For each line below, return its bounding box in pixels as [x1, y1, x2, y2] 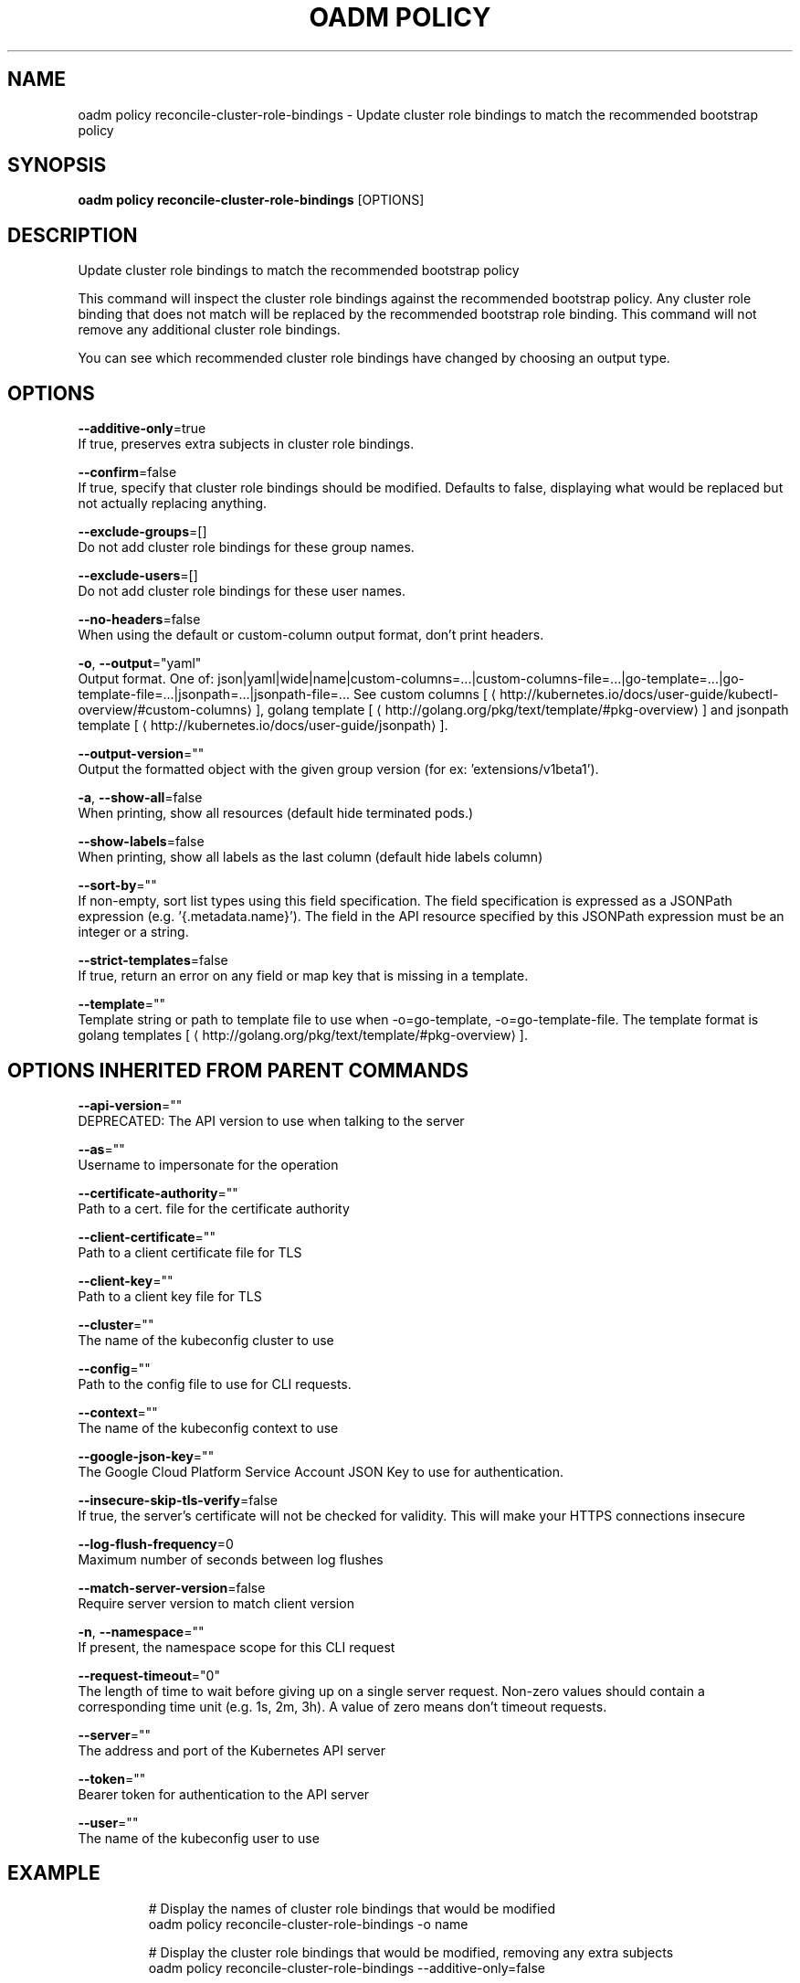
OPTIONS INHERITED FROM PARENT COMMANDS [7, 1058, 468, 1082]
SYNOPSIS [7, 154, 107, 177]
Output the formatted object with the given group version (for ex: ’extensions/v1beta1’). [78, 761, 599, 778]
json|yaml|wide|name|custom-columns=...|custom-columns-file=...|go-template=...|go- [217, 671, 745, 687]
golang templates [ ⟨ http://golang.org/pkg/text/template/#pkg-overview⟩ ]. [78, 1027, 528, 1044]
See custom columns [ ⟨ [353, 686, 497, 703]
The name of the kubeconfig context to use [78, 1419, 339, 1436]
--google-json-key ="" [78, 1447, 215, 1464]
